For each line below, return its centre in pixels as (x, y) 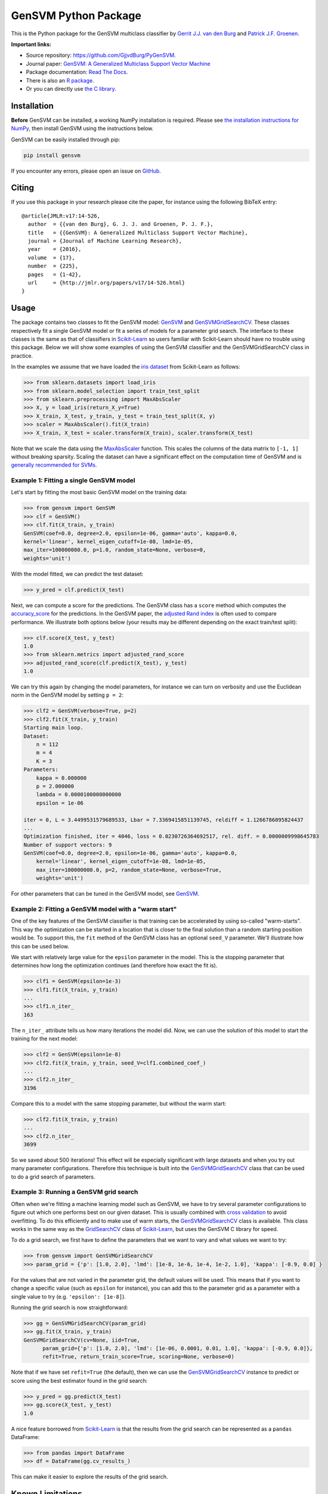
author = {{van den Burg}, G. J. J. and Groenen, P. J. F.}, (121, 224)
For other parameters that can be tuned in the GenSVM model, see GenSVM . (105, 894)
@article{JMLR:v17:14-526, (61, 216)
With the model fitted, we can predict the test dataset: (77, 574)
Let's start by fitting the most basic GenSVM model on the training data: (99, 492)
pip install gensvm (52, 155)
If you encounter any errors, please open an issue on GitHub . (86, 171)
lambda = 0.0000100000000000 (79, 795)
